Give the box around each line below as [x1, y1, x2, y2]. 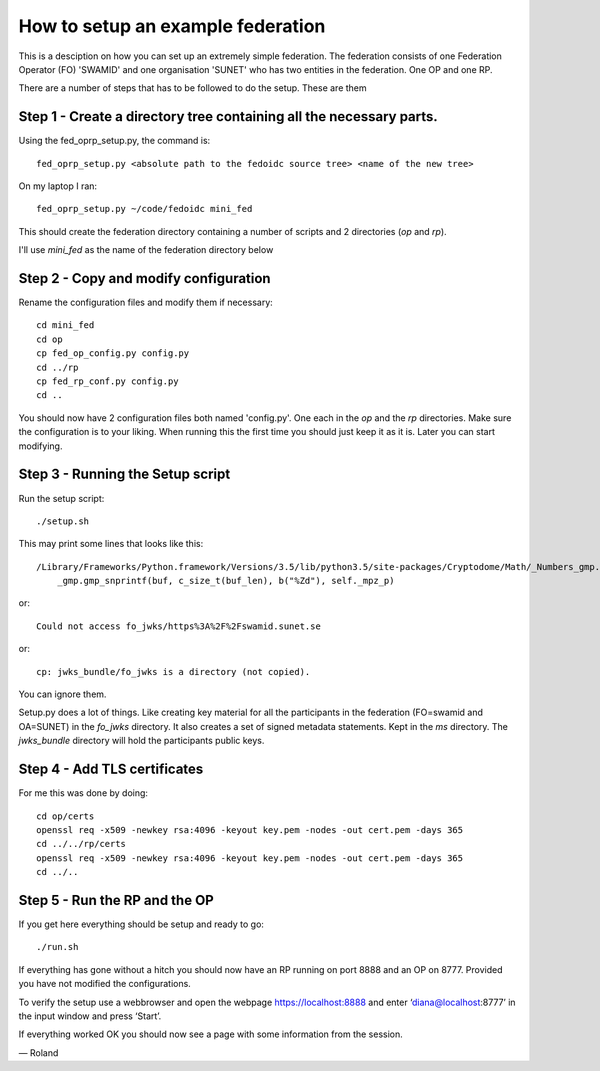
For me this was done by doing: [18, 787, 149, 799]
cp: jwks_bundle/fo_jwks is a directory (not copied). [36, 666, 311, 677]
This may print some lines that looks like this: [18, 538, 204, 550]
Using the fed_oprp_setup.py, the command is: [18, 135, 211, 147]
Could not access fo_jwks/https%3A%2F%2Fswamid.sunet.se [36, 620, 322, 632]
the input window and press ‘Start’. [18, 1010, 162, 1022]
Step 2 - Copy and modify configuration [18, 270, 271, 287]
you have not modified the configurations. [18, 978, 192, 990]
